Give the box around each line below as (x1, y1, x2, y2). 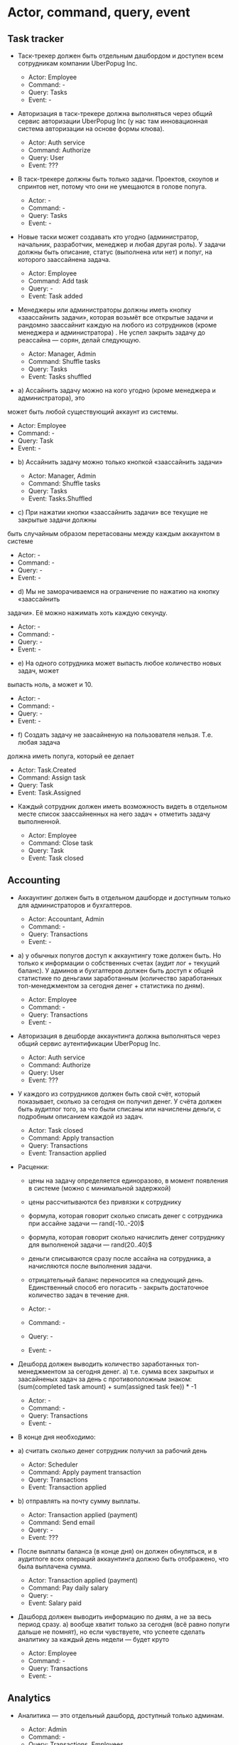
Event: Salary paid (28, 1598, 82, 1607)
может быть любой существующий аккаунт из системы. (7, 407, 179, 416)
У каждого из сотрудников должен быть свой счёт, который (17, 1089, 200, 1098)
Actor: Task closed (28, 1126, 84, 1134)
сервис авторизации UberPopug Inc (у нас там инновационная (17, 117, 208, 125)
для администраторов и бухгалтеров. (17, 901, 133, 909)
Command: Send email (28, 1518, 95, 1526)
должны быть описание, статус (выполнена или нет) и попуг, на (17, 248, 212, 256)
